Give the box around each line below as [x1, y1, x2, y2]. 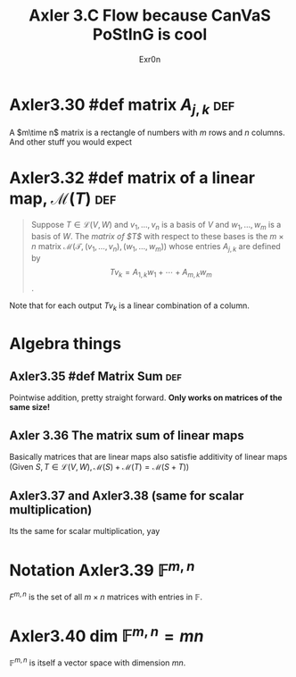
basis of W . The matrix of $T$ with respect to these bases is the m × [30, 231, 284, 242]
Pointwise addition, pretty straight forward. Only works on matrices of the [9, 392, 283, 403]
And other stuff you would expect [9, 137, 132, 147]
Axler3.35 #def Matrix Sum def [9, 368, 183, 384]
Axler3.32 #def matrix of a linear [9, 168, 256, 188]
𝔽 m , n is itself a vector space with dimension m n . [9, 656, 186, 668]
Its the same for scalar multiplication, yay [9, 526, 160, 537]
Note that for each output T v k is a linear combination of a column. [9, 300, 250, 313]
